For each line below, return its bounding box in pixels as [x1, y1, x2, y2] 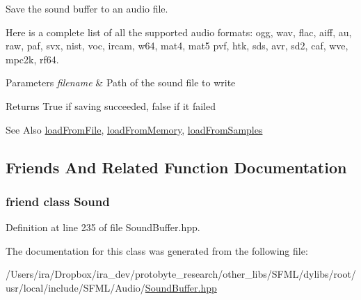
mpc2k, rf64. [6, 52, 59, 66]
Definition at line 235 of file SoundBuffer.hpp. [6, 220, 200, 235]
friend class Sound [6, 192, 110, 210]
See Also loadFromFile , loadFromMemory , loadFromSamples [6, 122, 263, 136]
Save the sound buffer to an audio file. [6, 1, 168, 15]
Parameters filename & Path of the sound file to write [6, 75, 236, 90]
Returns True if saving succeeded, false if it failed [6, 98, 216, 113]
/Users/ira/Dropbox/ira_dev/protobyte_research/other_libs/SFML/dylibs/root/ [6, 267, 356, 281]
